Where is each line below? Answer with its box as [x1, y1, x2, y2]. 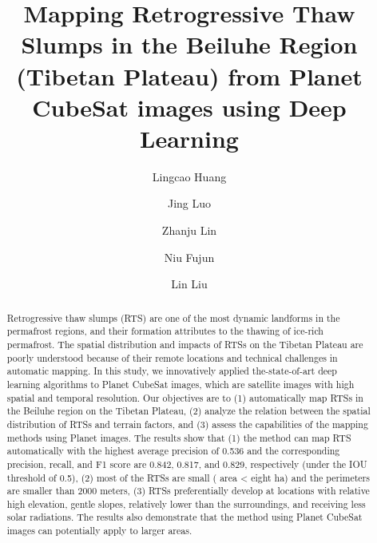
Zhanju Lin [161, 222, 217, 239]
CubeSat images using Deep [32, 90, 347, 123]
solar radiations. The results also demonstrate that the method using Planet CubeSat [6, 510, 363, 524]
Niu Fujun [164, 248, 215, 265]
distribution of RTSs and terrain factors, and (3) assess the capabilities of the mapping [6, 417, 368, 430]
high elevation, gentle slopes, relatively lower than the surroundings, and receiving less [6, 497, 366, 510]
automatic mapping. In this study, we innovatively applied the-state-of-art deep [6, 364, 337, 378]
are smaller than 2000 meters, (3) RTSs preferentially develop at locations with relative [6, 484, 370, 497]
